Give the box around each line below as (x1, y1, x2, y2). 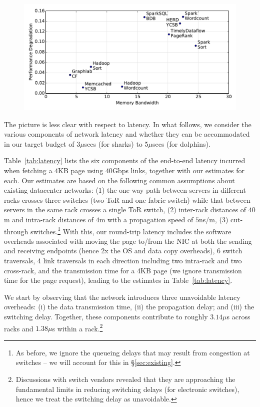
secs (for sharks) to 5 (84, 138, 148, 149)
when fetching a (4, 165, 52, 175)
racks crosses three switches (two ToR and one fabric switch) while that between (4, 194, 250, 205)
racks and (4, 323, 33, 333)
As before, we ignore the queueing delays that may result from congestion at (15, 347, 250, 357)
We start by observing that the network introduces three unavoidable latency (4, 291, 240, 302)
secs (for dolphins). (152, 138, 210, 149)
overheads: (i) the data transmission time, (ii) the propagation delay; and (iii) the (4, 301, 254, 312)
